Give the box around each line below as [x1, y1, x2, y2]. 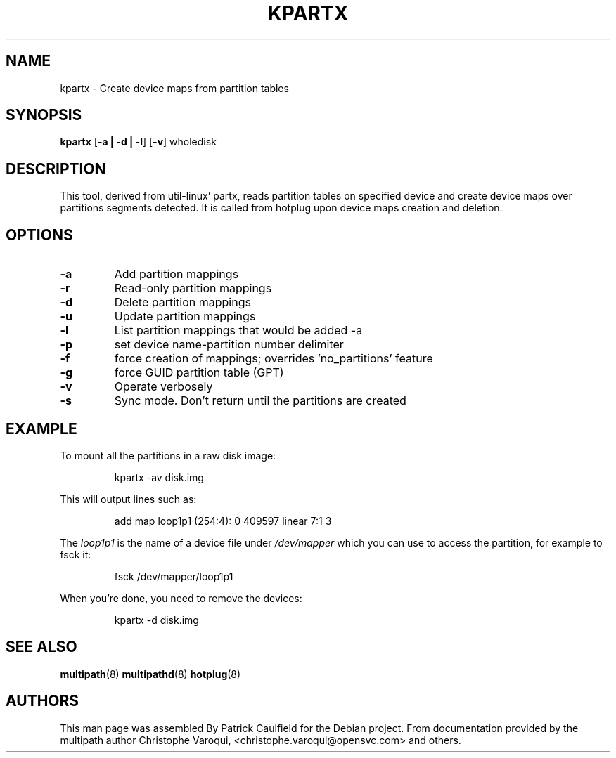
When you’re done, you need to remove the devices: [60, 592, 302, 604]
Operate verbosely [114, 379, 213, 394]
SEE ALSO [6, 638, 77, 656]
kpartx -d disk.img [114, 613, 199, 626]
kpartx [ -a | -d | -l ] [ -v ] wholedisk [60, 136, 217, 148]
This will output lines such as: [60, 492, 197, 505]
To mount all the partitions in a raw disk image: [60, 449, 276, 462]
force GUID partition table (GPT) [114, 365, 284, 380]
